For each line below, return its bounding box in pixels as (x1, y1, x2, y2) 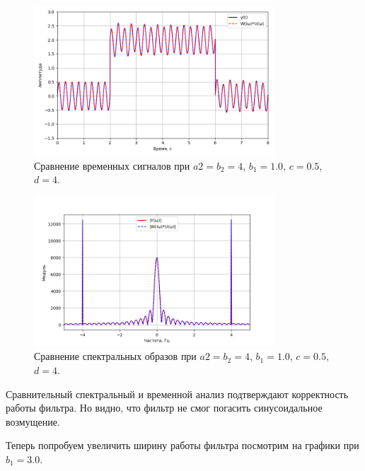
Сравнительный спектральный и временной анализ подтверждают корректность (6, 386, 349, 401)
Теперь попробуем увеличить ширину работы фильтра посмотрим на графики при (6, 438, 359, 453)
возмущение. (6, 414, 60, 429)
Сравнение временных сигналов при (34, 158, 190, 173)
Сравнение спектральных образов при (34, 349, 197, 364)
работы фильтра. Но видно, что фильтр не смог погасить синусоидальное (6, 400, 323, 415)
